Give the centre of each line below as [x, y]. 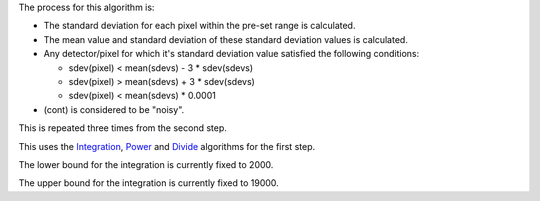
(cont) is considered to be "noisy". [114, 109]
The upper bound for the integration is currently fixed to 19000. [148, 183]
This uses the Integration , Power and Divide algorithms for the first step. [166, 146]
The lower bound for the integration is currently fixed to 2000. [146, 164]
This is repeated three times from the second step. [122, 128]
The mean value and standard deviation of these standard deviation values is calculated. [226, 39]
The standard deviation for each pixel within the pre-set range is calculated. [199, 26]
